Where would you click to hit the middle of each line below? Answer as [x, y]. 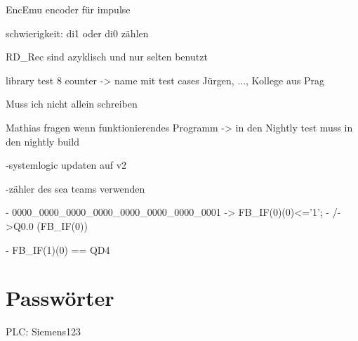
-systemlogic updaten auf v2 [66, 165]
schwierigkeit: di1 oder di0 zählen [77, 33]
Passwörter [60, 298]
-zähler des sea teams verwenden [75, 188]
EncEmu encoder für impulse [68, 9]
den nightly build [43, 141]
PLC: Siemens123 [44, 332]
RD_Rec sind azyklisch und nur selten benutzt [107, 57]
